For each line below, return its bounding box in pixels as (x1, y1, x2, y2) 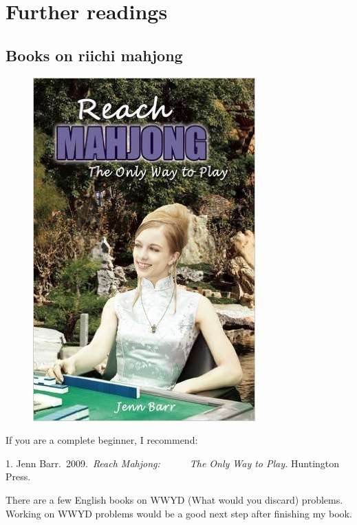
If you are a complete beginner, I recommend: (6, 433, 198, 447)
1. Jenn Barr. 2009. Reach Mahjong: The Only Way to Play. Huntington (6, 456, 340, 470)
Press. (6, 469, 31, 484)
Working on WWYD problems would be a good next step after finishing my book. (6, 506, 352, 520)
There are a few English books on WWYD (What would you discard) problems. (6, 492, 343, 506)
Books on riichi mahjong (6, 44, 183, 65)
